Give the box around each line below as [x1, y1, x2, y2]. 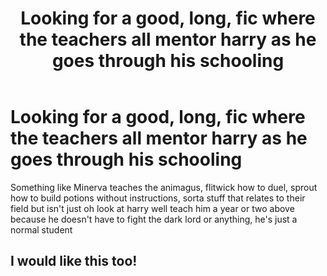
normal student [10, 223, 73, 236]
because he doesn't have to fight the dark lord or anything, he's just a [10, 213, 298, 225]
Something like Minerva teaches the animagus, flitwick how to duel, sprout [10, 181, 318, 193]
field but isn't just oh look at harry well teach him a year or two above [10, 202, 295, 214]
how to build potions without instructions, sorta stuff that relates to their [10, 192, 306, 204]
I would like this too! [10, 253, 138, 270]
